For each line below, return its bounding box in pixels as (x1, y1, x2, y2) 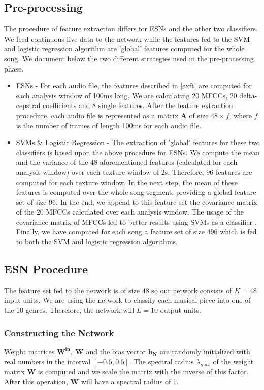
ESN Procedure (4, 261, 88, 277)
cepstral (16, 100, 41, 111)
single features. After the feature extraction (98, 100, 233, 111)
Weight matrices (4, 346, 55, 357)
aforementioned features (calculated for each (100, 157, 238, 167)
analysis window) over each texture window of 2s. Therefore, (16, 166, 204, 177)
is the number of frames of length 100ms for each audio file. (16, 120, 202, 130)
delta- (239, 90, 257, 100)
